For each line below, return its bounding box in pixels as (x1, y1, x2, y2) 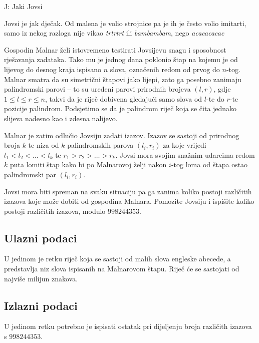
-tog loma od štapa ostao (171, 159, 248, 170)
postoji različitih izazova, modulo (4, 205, 106, 216)
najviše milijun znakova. (4, 273, 78, 283)
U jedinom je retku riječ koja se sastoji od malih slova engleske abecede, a (4, 253, 231, 264)
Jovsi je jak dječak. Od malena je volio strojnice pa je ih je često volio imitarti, (4, 18, 246, 28)
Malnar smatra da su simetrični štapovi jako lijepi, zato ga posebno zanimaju (4, 74, 241, 84)
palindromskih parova (67, 140, 134, 150)
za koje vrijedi (163, 140, 206, 150)
